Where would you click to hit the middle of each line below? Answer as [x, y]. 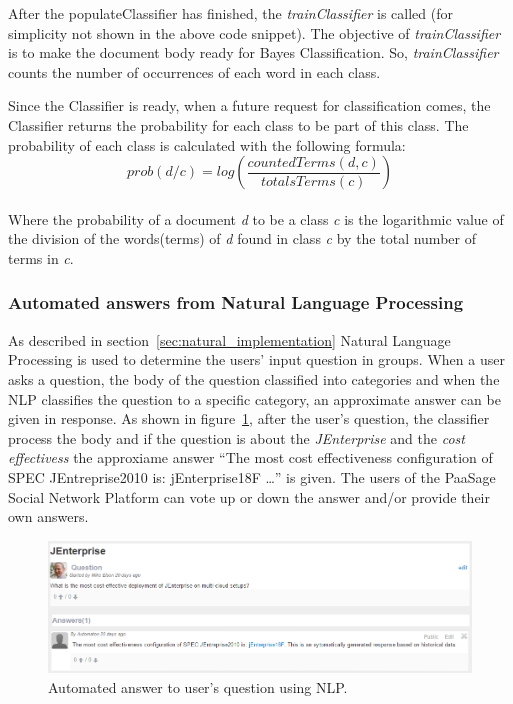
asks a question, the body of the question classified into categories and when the [254, 378]
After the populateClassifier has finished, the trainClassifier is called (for [230, 13]
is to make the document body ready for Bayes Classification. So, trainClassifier [253, 52]
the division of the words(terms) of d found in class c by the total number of [242, 238]
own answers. [48, 516]
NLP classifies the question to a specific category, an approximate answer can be [254, 398]
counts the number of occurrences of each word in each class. [194, 71]
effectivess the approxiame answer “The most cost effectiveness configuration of [250, 457]
